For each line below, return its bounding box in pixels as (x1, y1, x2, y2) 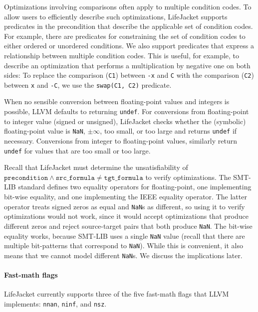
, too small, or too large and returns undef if (100, 126, 237, 136)
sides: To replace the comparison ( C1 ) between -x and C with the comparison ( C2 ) (4, 70, 254, 80)
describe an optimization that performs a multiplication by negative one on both (4, 60, 251, 70)
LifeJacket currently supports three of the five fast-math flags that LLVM (4, 289, 229, 299)
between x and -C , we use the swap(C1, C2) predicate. (4, 79, 172, 90)
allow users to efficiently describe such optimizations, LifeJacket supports (4, 11, 228, 21)
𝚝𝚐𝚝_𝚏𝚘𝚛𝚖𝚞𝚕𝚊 (104, 174, 143, 181)
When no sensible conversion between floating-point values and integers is (4, 96, 230, 107)
